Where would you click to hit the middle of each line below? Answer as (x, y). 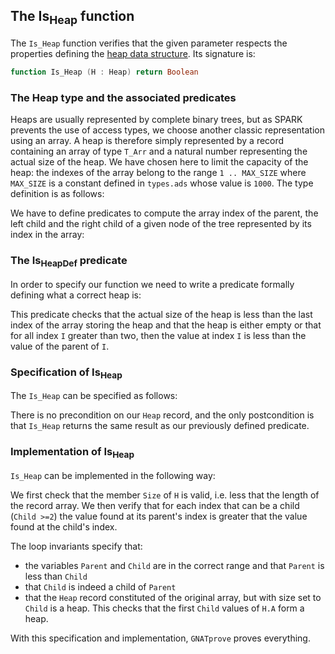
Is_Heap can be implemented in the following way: (113, 475)
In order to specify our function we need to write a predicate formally (152, 284)
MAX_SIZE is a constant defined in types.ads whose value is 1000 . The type (162, 183)
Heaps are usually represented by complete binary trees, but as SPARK (156, 120)
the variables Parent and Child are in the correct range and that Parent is (174, 565)
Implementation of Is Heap (72, 453)
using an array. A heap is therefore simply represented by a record (147, 141)
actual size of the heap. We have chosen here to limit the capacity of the (159, 162)
